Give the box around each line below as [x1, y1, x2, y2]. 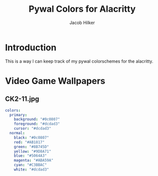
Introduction [5, 42, 57, 53]
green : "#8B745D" [14, 144, 49, 149]
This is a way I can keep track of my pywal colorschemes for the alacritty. [5, 58, 154, 64]
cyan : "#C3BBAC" [14, 163, 47, 168]
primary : [9, 112, 27, 117]
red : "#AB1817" [14, 140, 45, 145]
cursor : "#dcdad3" [14, 126, 51, 131]
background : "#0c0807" [14, 117, 60, 122]
